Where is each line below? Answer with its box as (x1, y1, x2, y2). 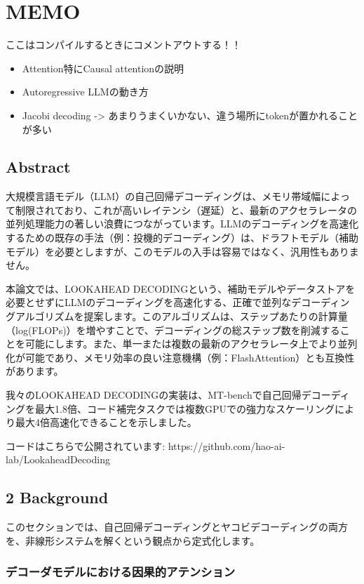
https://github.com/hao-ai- (168, 438, 285, 453)
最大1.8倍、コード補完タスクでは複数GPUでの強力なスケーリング (34, 401, 335, 416)
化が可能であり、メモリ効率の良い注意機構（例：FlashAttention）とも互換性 (6, 350, 355, 364)
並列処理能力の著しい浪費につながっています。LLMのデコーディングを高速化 (6, 216, 359, 231)
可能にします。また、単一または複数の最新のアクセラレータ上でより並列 (25, 336, 358, 351)
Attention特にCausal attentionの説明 (22, 60, 184, 75)
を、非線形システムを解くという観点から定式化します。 (6, 533, 260, 547)
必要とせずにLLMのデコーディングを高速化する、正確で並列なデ (6, 295, 302, 310)
